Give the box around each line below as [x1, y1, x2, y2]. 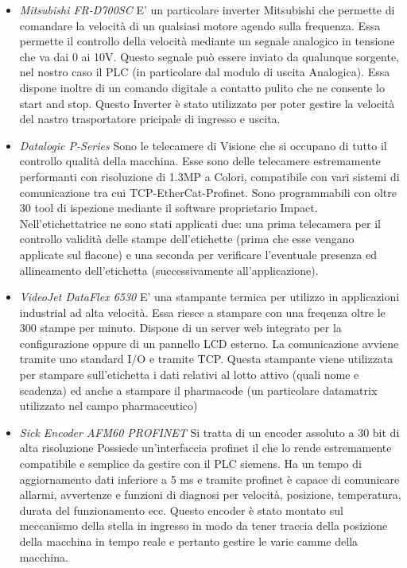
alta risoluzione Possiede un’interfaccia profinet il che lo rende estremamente [19, 439, 392, 456]
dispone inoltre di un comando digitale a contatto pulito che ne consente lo [19, 79, 385, 95]
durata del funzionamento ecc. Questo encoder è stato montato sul [19, 501, 343, 518]
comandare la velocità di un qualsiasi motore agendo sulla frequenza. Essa [19, 17, 381, 33]
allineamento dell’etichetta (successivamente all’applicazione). [19, 261, 319, 278]
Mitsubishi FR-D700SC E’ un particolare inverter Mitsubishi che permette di [19, 2, 395, 17]
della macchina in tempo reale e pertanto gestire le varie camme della [19, 533, 359, 549]
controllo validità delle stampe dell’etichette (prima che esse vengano [19, 230, 355, 247]
